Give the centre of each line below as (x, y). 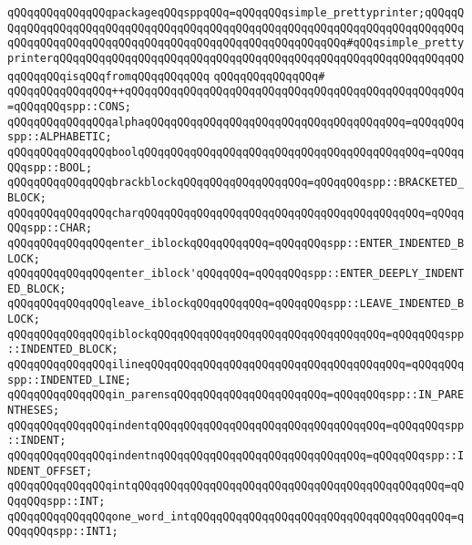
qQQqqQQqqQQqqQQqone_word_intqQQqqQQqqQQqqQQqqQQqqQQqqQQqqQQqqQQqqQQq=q (236, 516)
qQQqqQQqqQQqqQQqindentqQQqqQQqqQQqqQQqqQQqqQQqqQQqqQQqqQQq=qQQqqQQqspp (236, 425)
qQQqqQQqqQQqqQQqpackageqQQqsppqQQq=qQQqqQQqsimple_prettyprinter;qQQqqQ (236, 13)
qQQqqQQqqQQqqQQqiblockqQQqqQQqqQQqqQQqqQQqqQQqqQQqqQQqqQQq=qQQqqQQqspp (236, 334)
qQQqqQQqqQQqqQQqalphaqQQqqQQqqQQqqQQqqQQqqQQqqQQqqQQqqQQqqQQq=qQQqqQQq (236, 122)
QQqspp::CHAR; (50, 228)
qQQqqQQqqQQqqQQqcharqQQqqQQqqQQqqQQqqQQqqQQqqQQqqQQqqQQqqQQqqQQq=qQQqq (236, 213)
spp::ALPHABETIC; (60, 137)
